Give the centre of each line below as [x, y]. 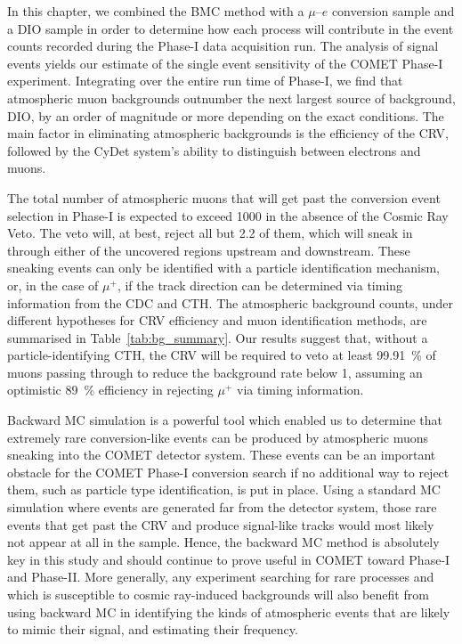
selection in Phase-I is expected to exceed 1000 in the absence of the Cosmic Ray [228, 215]
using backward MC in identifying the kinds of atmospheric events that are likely [229, 611]
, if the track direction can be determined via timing [260, 285]
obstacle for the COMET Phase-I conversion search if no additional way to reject [228, 472]
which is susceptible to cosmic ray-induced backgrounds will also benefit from [218, 594]
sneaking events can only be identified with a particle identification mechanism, [223, 268]
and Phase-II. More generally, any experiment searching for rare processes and [221, 577]
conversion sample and [393, 11]
